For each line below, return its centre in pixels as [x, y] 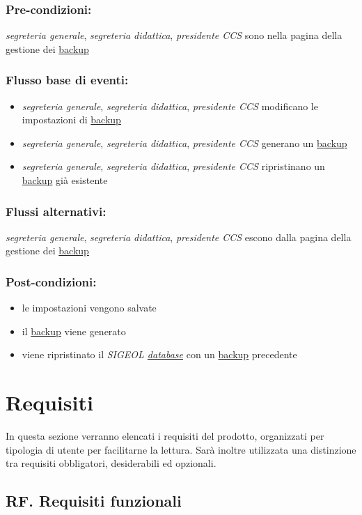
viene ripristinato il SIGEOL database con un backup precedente [159, 354]
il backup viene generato [74, 331]
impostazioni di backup [71, 120]
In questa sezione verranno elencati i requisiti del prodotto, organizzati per [165, 436]
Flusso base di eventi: [67, 80]
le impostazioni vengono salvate [89, 308]
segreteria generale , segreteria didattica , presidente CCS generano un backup [184, 143]
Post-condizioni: [51, 281]
